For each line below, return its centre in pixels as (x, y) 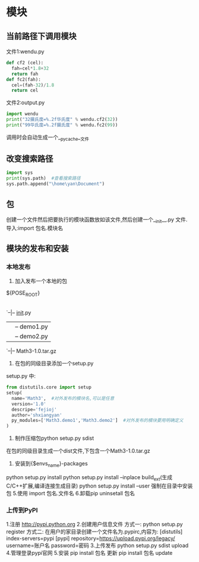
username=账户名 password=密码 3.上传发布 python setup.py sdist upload (97, 545)
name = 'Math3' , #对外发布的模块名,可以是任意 (63, 398)
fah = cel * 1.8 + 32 (30, 68)
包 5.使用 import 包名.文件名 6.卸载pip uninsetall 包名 (71, 493)
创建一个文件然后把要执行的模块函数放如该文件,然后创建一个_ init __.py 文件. (97, 220)
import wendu (22, 114)
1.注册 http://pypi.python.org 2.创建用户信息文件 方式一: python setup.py (94, 524)
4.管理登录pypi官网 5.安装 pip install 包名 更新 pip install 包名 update (89, 553)
